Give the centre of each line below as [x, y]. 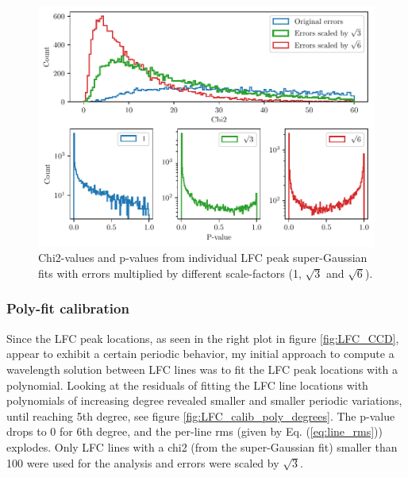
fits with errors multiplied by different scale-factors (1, [170, 273]
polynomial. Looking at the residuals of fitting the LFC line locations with [187, 385]
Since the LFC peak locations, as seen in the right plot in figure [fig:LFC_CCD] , [203, 338]
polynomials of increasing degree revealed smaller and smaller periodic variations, [204, 400]
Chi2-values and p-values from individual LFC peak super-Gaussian [203, 258]
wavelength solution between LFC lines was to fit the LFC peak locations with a [202, 369]
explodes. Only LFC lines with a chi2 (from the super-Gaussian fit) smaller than [202, 446]
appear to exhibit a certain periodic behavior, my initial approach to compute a [200, 354]
